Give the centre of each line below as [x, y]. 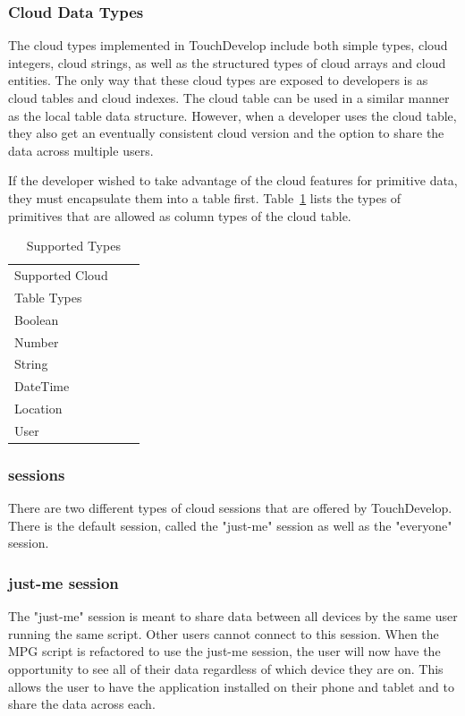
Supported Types [73, 246]
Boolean [37, 319]
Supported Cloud [61, 275]
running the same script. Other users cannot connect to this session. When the [224, 633]
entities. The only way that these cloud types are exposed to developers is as [218, 80]
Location [38, 409]
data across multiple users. [81, 150]
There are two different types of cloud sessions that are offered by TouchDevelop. [230, 508]
